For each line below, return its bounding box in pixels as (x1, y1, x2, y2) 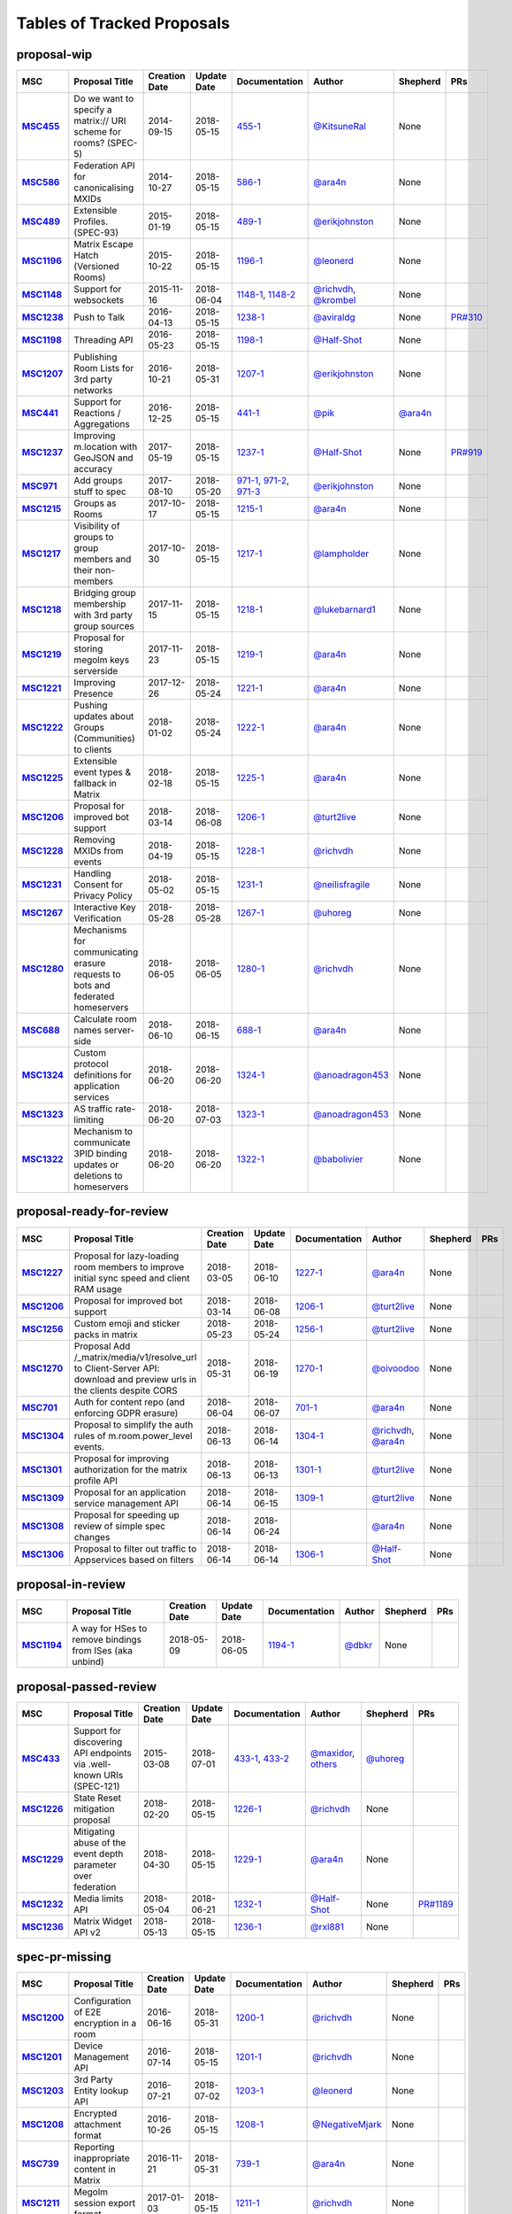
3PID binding (73, 1148, 128, 1160)
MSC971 (21, 480, 57, 492)
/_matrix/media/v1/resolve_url (73, 1351, 197, 1363)
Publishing (73, 351, 118, 363)
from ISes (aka (72, 1645, 133, 1657)
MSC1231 (21, 879, 62, 891)
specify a (73, 104, 112, 116)
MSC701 (21, 1401, 57, 1413)
